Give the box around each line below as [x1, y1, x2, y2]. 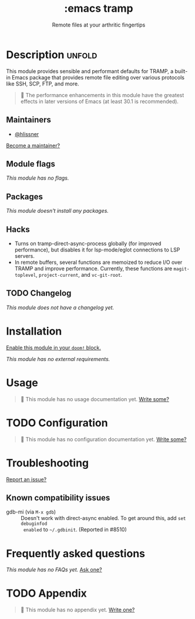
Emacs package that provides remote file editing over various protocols [11, 74, 185, 81]
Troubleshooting [6, 456, 89, 469]
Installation [6, 325, 62, 337]
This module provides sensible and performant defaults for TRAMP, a [6, 67, 174, 75]
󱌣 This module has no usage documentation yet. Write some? [20, 395, 169, 402]
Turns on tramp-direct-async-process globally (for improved [14, 240, 162, 247]
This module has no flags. [6, 174, 69, 181]
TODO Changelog [6, 288, 72, 299]
